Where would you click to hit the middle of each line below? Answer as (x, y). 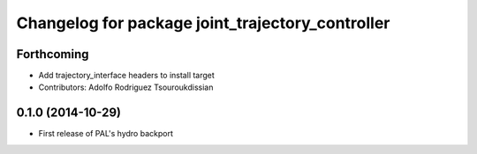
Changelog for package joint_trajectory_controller (203, 23)
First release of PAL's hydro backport (106, 134)
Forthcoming (53, 54)
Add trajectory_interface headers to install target (127, 76)
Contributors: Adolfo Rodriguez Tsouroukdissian (126, 87)
